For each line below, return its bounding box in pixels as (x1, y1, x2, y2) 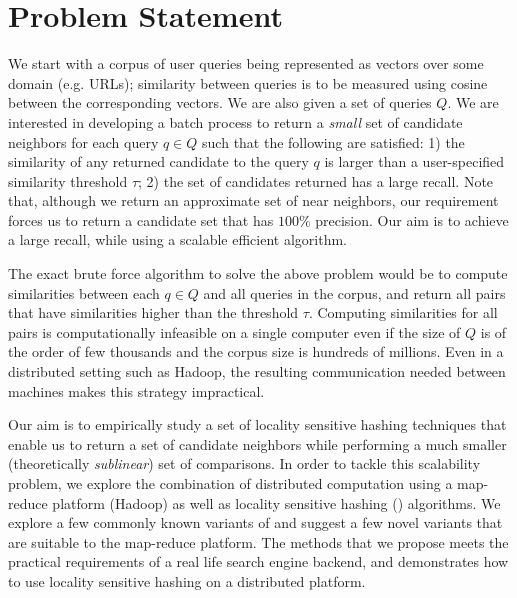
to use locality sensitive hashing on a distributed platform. (8, 570, 366, 591)
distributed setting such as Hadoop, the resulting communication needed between (8, 361, 506, 382)
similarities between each (8, 282, 160, 303)
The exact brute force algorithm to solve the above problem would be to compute (8, 263, 508, 284)
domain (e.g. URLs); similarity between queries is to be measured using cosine (8, 72, 488, 93)
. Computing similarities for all (308, 302, 498, 323)
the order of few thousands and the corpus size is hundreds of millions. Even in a (8, 341, 504, 362)
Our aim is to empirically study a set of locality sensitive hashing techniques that (8, 414, 507, 435)
